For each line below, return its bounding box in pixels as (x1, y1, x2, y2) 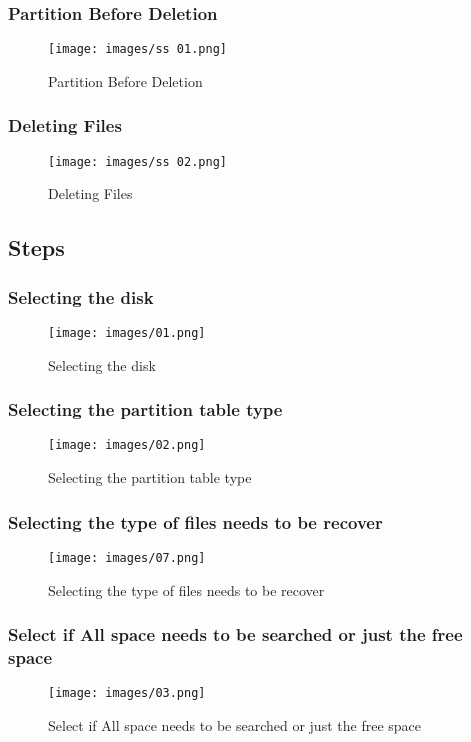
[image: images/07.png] (48, 550, 206, 565)
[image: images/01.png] (48, 325, 206, 340)
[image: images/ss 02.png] (48, 154, 227, 169)
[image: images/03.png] (48, 686, 206, 701)
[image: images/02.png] (48, 438, 206, 453)
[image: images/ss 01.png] (48, 42, 227, 57)
